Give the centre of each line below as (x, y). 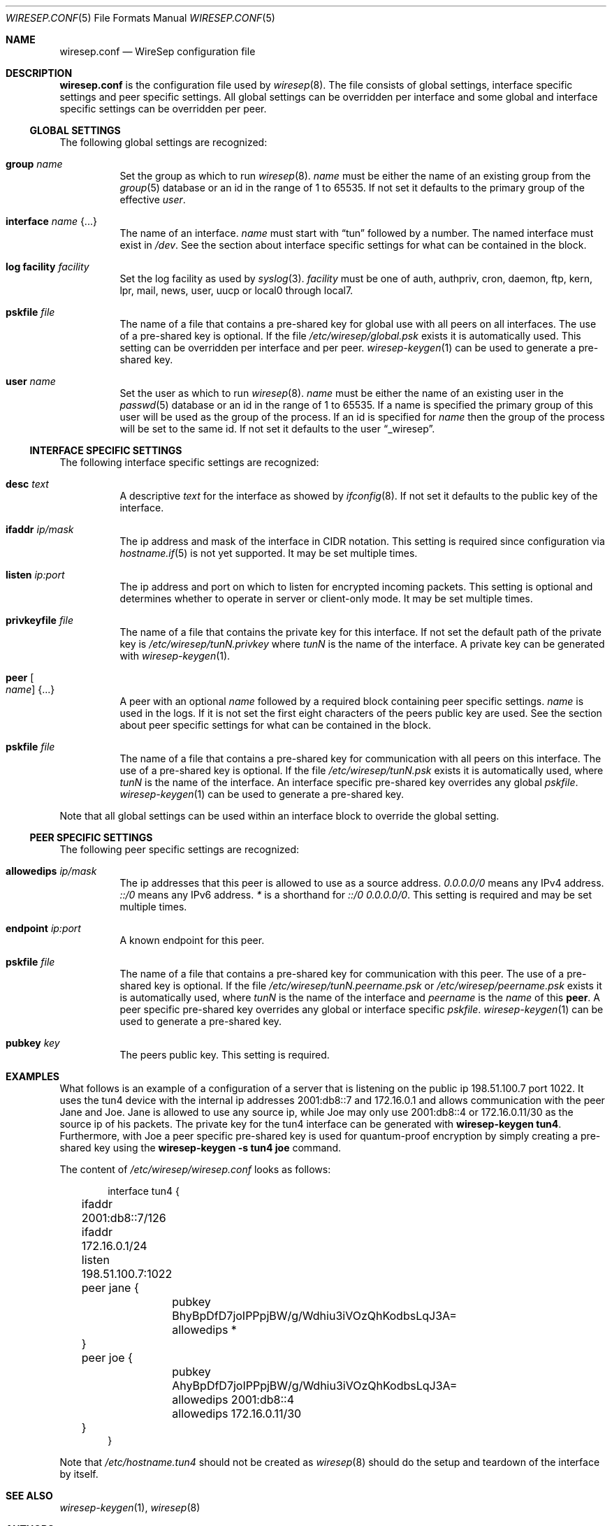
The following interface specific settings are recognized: (189, 462)
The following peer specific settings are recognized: (180, 849)
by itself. (79, 1474)
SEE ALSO (29, 1496)
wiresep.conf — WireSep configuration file (158, 51)
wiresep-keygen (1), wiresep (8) (130, 1507)
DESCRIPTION (39, 73)
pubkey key (33, 1043)
